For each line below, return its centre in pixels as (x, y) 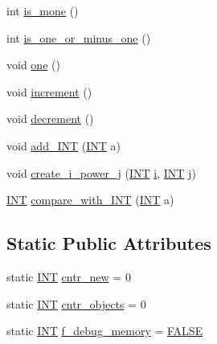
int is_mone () (43, 10)
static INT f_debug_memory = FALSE (105, 331)
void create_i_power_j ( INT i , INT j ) (101, 172)
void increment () (49, 91)
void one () (33, 65)
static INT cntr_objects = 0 (76, 303)
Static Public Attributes (109, 243)
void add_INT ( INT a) (63, 145)
